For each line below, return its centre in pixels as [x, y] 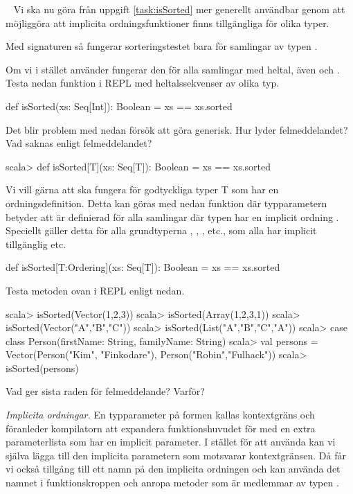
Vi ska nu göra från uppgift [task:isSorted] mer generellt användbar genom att [179, 9]
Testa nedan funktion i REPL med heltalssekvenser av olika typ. [143, 83]
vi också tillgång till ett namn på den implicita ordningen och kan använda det [173, 469]
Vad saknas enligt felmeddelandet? [79, 143]
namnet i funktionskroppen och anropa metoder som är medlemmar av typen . [172, 483]
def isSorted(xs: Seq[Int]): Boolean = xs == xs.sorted [119, 106]
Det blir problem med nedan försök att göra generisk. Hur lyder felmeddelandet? [177, 129]
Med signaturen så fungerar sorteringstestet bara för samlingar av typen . [162, 46]
